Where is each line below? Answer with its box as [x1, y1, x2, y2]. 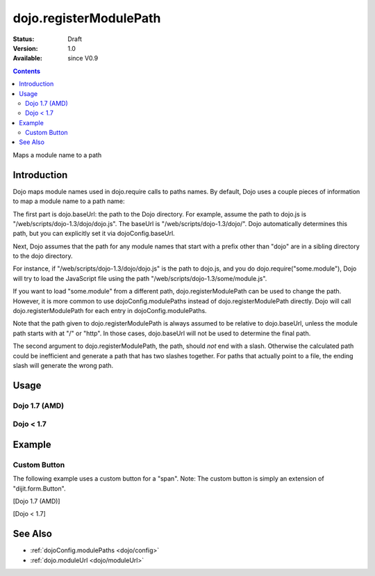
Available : [12, 54, 43, 63]
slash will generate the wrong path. [12, 362, 114, 369]
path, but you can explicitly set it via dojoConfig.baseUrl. [12, 230, 175, 238]
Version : [12, 44, 38, 52]
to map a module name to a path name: [12, 197, 125, 205]
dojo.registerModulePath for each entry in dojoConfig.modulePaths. [12, 307, 208, 315]
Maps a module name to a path [12, 150, 102, 159]
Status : [12, 35, 35, 43]
